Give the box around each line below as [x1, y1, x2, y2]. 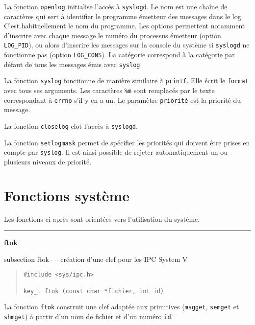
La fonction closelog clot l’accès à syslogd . [4, 120, 138, 131]
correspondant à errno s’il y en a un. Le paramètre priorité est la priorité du [4, 94, 241, 105]
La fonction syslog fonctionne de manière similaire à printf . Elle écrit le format [4, 75, 249, 86]
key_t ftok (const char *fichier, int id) [23, 287, 164, 295]
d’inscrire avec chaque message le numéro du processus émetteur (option [4, 30, 221, 40]
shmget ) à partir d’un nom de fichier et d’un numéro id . [4, 311, 173, 322]
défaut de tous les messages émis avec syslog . [4, 59, 142, 69]
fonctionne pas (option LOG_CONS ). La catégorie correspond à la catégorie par [4, 49, 235, 60]
